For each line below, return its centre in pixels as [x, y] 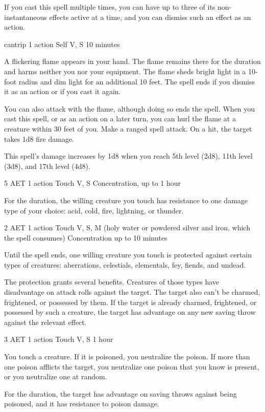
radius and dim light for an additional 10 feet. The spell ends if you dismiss [137, 81]
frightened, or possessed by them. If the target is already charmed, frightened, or [130, 302]
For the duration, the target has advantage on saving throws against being [121, 393]
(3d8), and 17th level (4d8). [47, 166]
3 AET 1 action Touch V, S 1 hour [59, 339]
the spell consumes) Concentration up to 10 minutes [86, 237]
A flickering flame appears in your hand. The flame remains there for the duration [132, 61]
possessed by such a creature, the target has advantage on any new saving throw [130, 312]
